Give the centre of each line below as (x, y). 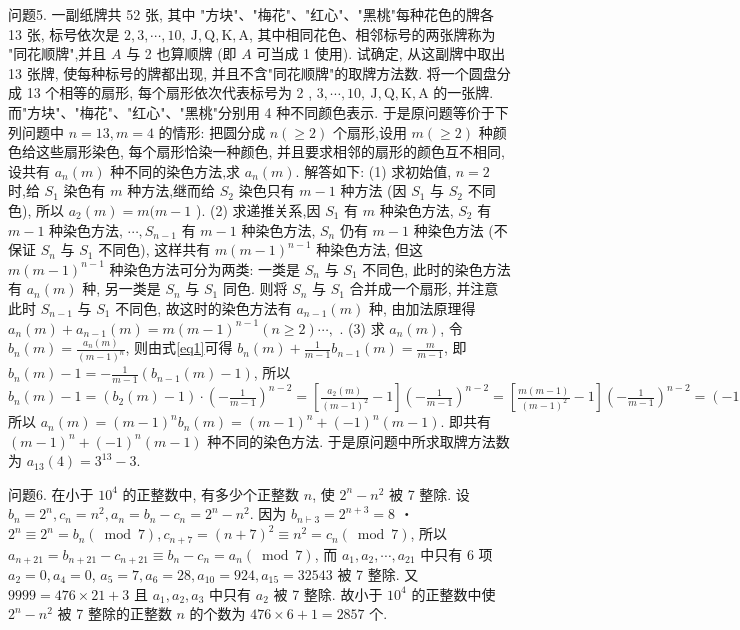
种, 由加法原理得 (422, 307)
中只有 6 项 (456, 553)
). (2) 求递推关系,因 (258, 209)
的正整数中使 (453, 593)
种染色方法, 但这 (369, 249)
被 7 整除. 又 (378, 573)
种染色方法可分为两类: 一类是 (205, 268)
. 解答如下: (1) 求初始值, (373, 170)
